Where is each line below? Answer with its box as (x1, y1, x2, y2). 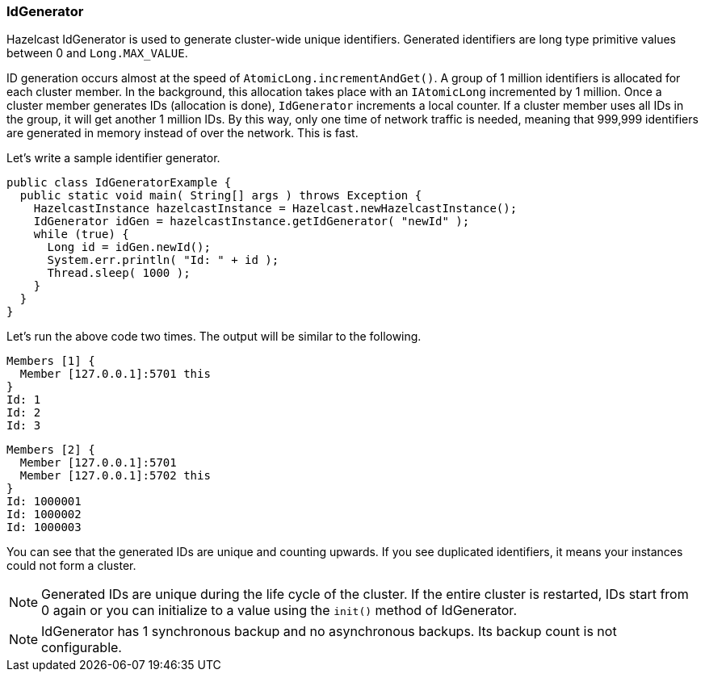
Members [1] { (6, 354, 95, 368)
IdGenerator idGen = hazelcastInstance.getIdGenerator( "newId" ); (33, 215, 470, 228)
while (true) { (33, 228, 129, 241)
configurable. (41, 639, 122, 656)
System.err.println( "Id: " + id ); (47, 253, 279, 267)
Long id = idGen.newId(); (47, 241, 211, 254)
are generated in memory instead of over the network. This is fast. (6, 126, 359, 140)
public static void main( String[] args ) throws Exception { (19, 189, 422, 203)
